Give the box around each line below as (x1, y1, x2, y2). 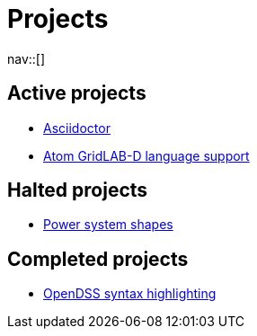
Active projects (7, 82, 146, 105)
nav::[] (7, 50, 46, 66)
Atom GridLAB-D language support (43, 147, 250, 164)
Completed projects (7, 247, 189, 270)
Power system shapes (43, 217, 173, 233)
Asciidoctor (43, 119, 111, 136)
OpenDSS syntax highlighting (43, 286, 217, 302)
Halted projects (7, 179, 148, 202)
